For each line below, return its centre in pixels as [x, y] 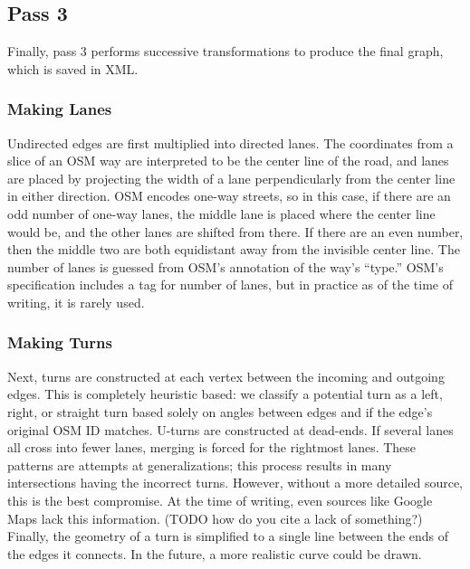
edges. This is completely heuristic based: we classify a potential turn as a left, [225, 394]
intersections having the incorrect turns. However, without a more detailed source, [235, 483]
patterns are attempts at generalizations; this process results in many [200, 465]
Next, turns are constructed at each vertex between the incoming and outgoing [226, 376]
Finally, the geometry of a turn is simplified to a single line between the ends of [228, 536]
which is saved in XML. [73, 68]
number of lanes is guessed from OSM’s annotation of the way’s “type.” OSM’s [225, 266]
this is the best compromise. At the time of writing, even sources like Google [220, 500]
